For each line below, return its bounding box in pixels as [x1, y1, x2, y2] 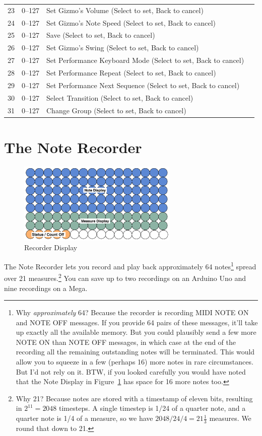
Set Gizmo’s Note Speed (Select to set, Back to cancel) [46, 17, 216, 28]
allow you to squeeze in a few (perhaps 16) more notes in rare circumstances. [16, 356, 253, 367]
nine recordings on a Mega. [4, 282, 88, 293]
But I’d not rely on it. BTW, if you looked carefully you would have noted [16, 366, 246, 377]
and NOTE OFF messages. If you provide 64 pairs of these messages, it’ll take [16, 317, 258, 327]
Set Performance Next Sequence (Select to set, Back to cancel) [46, 80, 240, 90]
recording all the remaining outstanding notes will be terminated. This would [16, 346, 255, 357]
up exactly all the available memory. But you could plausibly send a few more [16, 327, 256, 337]
